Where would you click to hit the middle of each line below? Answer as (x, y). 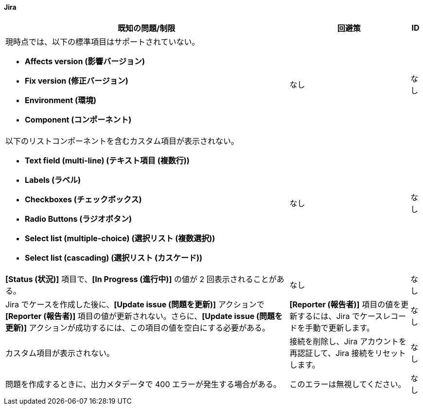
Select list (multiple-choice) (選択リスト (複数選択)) (120, 238)
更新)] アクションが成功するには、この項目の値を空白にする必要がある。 (138, 328)
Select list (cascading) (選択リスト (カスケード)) (114, 258)
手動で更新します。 (340, 328)
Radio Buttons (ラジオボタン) (78, 219)
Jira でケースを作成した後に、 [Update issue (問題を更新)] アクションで (135, 304)
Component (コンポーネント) (78, 119)
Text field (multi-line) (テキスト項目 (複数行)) (107, 160)
